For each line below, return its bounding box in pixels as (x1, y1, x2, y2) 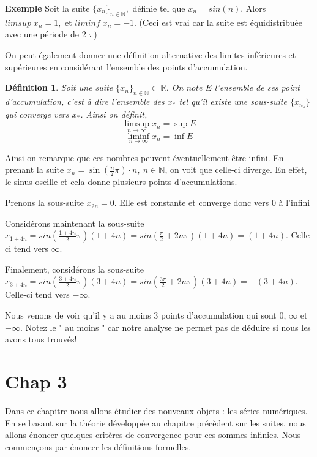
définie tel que (132, 2, 185, 14)
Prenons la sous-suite (5, 196, 84, 209)
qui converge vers (5, 107, 69, 120)
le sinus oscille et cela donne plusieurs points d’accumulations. (5, 175, 237, 188)
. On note (166, 81, 203, 94)
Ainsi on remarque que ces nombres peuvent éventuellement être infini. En (5, 151, 284, 164)
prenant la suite (5, 163, 64, 176)
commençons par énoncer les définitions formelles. (5, 440, 192, 453)
